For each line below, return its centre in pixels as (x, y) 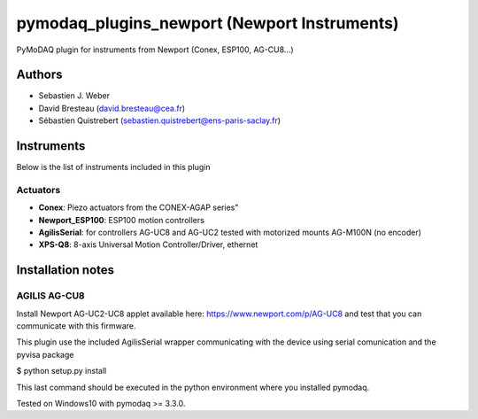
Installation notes (66, 270)
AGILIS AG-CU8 (51, 296)
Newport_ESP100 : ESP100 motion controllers (122, 220)
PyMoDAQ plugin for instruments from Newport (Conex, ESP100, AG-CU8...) (155, 50)
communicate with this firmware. (76, 326)
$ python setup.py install (62, 371)
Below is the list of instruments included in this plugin (114, 167)
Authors (39, 75)
